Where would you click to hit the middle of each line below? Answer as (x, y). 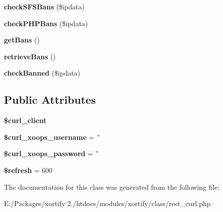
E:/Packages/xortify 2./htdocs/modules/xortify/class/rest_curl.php (107, 203)
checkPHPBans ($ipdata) (46, 23)
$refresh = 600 (28, 170)
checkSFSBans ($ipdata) (44, 6)
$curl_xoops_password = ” (52, 153)
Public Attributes (50, 100)
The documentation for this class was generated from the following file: (112, 187)
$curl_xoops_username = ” (52, 137)
